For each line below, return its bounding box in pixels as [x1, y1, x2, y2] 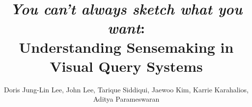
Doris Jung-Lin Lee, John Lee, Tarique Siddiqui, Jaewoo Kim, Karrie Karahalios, [4, 84, 249, 94]
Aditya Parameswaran [93, 94, 160, 104]
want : [108, 18, 145, 38]
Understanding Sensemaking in [19, 37, 234, 57]
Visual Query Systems [50, 56, 203, 76]
